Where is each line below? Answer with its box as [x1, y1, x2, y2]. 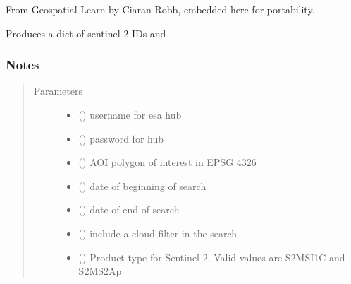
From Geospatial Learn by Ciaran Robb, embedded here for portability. [6, 2, 315, 16]
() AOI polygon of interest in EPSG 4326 [78, 155, 257, 170]
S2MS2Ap [78, 264, 122, 278]
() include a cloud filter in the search [78, 225, 238, 240]
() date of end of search [78, 202, 180, 217]
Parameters [33, 83, 82, 98]
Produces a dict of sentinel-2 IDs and [6, 25, 166, 40]
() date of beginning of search [78, 178, 207, 193]
